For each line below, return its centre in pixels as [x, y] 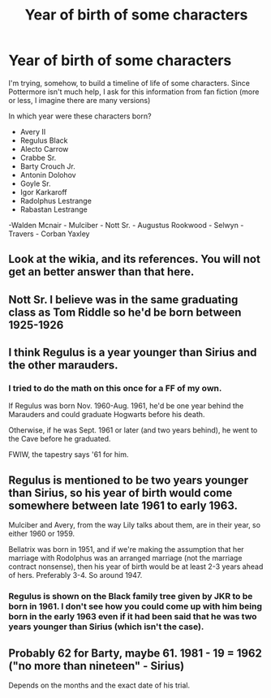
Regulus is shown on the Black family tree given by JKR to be [131, 597]
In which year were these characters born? [80, 116]
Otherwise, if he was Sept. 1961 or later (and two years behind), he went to [133, 430]
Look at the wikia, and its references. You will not [135, 259]
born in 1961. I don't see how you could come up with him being [135, 606]
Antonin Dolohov [48, 174]
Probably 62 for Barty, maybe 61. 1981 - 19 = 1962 [135, 653]
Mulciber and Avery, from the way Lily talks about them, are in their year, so [135, 525]
